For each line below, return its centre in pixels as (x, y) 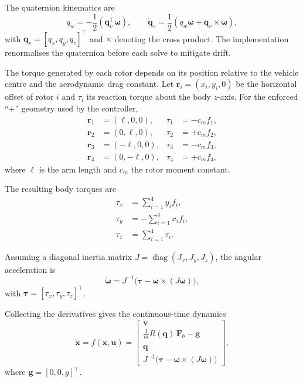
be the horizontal (266, 84)
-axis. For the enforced (258, 97)
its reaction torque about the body (149, 97)
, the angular (239, 256)
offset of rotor (29, 97)
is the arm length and (78, 169)
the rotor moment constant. (181, 169)
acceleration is (30, 269)
